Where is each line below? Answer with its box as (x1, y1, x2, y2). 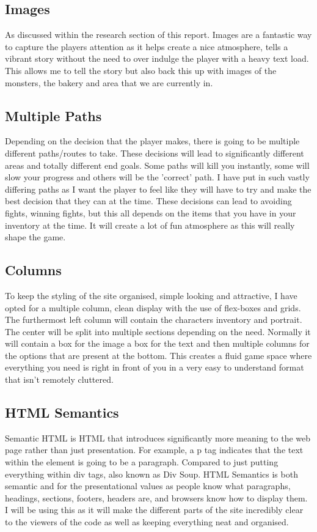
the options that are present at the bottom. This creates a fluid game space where (5, 349, 312, 361)
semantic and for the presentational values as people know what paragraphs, (5, 479, 291, 492)
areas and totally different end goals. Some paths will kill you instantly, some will (5, 158, 310, 171)
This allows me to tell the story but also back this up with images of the (5, 64, 277, 76)
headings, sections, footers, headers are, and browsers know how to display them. (5, 491, 308, 504)
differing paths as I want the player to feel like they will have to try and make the (5, 182, 312, 195)
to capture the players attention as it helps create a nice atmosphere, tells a (5, 40, 288, 53)
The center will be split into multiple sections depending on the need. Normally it (5, 325, 311, 338)
